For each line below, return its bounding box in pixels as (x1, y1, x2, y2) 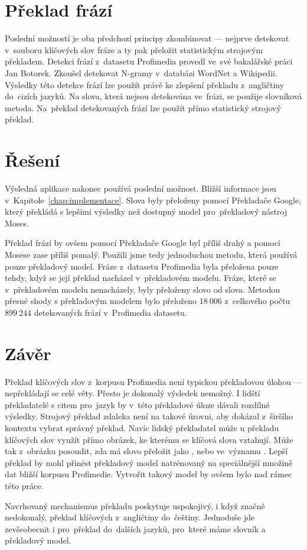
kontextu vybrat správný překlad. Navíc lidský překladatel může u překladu (5, 422, 279, 434)
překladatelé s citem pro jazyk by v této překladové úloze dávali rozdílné (5, 398, 270, 410)
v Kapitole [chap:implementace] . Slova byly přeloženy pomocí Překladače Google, (5, 193, 302, 206)
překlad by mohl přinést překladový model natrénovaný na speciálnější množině (5, 456, 293, 468)
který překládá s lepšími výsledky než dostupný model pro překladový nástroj (5, 205, 288, 218)
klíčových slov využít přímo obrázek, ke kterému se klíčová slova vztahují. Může (5, 433, 293, 445)
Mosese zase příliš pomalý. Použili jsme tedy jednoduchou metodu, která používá (5, 248, 298, 260)
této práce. (5, 480, 44, 491)
